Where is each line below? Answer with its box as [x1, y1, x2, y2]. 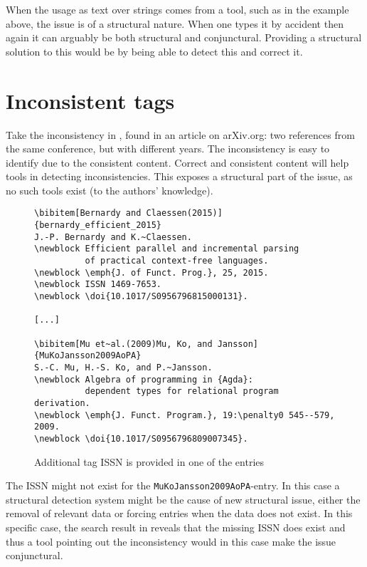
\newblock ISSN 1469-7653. [34, 279, 161, 290]
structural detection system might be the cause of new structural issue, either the [6, 491, 361, 506]
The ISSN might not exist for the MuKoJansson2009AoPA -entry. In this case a [6, 478, 340, 493]
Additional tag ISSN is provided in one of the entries [34, 454, 265, 469]
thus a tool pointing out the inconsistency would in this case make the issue [6, 534, 336, 548]
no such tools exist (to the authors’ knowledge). [6, 182, 213, 197]
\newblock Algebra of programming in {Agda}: [34, 374, 253, 385]
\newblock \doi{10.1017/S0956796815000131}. [34, 291, 248, 302]
